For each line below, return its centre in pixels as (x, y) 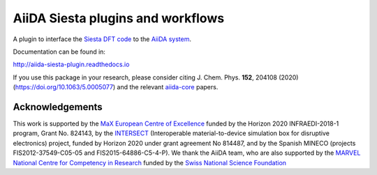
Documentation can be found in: (59, 52)
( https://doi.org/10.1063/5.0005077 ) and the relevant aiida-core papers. (116, 87)
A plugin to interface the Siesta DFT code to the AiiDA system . (102, 39)
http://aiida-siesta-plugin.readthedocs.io (71, 64)
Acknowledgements (58, 107)
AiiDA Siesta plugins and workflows (119, 18)
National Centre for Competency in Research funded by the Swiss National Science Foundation (149, 162)
